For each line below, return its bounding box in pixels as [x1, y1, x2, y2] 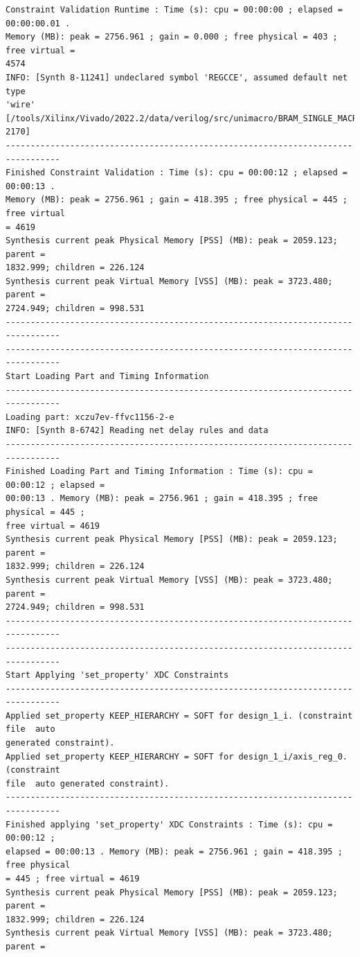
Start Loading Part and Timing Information [6, 371, 209, 382]
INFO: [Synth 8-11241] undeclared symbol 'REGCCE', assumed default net [6, 72, 348, 82]
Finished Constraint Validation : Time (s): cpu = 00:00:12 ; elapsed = [6, 168, 348, 178]
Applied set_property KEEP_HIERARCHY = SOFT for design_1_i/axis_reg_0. [6, 751, 348, 762]
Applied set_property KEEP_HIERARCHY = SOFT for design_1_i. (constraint [6, 710, 353, 721]
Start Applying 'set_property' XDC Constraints [6, 670, 229, 681]
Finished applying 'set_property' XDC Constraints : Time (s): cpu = [6, 819, 333, 829]
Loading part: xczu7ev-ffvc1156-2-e [6, 412, 174, 422]
